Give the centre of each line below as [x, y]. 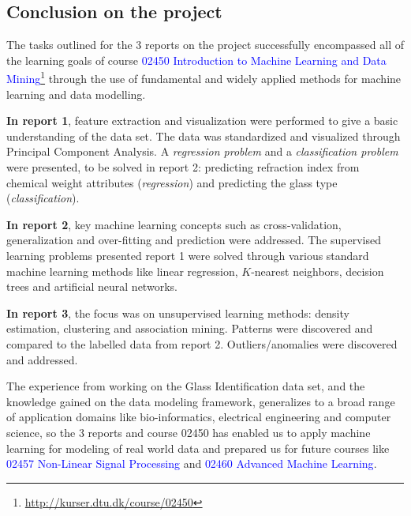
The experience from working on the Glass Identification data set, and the [186, 386]
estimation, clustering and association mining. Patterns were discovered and [190, 328]
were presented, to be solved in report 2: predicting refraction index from [183, 167]
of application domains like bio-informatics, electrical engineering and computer [199, 417]
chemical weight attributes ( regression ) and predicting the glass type [172, 182]
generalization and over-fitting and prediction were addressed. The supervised [194, 240]
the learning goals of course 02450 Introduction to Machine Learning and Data [196, 60]
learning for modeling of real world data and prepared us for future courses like [198, 448]
